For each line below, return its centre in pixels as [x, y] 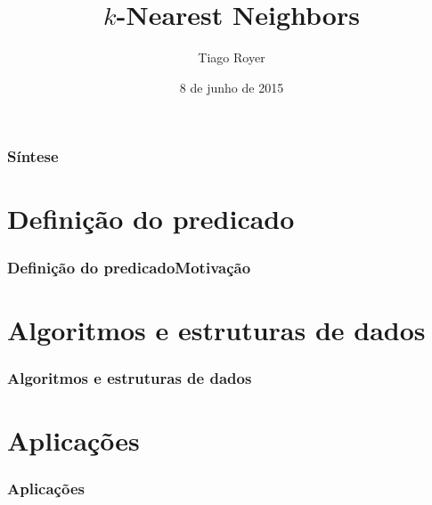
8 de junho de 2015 [232, 87]
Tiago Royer [232, 57]
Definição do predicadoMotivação [129, 267]
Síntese [33, 156]
